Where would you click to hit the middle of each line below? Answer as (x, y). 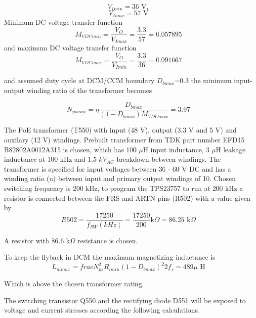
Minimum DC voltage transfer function (63, 22)
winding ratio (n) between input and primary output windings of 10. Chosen (120, 178)
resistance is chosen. (107, 240)
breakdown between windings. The (169, 159)
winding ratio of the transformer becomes (89, 90)
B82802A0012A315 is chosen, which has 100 (70, 149)
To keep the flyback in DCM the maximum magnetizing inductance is (110, 257)
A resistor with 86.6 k (37, 240)
